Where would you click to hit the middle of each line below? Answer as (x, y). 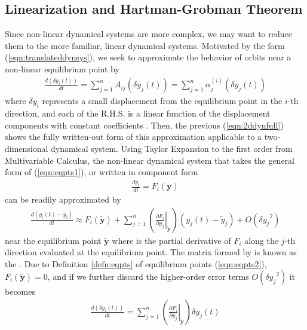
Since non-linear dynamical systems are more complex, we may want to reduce (148, 34)
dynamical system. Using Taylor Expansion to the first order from (172, 148)
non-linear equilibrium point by (62, 68)
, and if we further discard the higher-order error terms (148, 276)
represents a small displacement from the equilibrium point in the (162, 101)
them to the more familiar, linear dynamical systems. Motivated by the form (145, 45)
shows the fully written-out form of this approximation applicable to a (133, 137)
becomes (20, 291)
